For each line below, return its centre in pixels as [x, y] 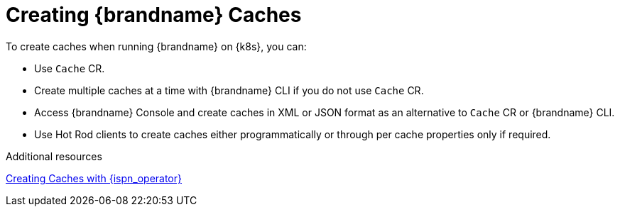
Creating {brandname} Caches [154, 15]
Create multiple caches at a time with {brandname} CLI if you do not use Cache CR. [229, 90]
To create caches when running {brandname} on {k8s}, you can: [156, 46]
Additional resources [54, 156]
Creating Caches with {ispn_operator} [94, 178]
